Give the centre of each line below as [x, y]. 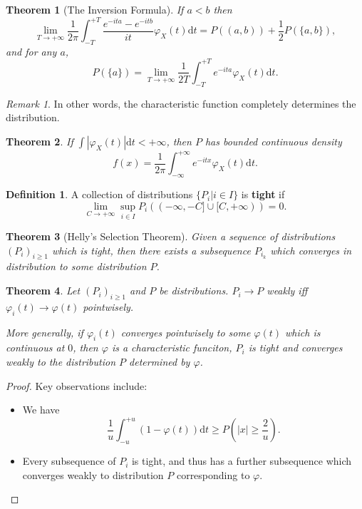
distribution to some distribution [76, 266]
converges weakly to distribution [93, 474]
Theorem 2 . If [40, 141]
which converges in [311, 250]
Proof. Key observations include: [77, 385]
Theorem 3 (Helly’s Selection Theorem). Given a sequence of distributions [171, 236]
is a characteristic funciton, [172, 348]
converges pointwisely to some [186, 332]
